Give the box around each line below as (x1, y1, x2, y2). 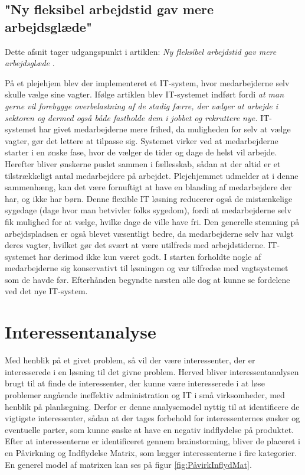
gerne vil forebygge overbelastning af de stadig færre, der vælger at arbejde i (5, 99, 278, 112)
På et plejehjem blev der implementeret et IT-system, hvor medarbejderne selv (5, 76, 290, 89)
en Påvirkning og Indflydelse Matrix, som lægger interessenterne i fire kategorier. (5, 446, 297, 458)
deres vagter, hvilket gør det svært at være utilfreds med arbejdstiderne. (5, 239, 265, 251)
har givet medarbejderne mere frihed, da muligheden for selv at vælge (39, 123, 291, 135)
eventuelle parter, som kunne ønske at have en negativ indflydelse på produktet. (5, 423, 294, 435)
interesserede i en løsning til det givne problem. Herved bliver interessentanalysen (5, 365, 299, 378)
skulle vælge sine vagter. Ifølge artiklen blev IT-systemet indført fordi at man (5, 88, 284, 100)
